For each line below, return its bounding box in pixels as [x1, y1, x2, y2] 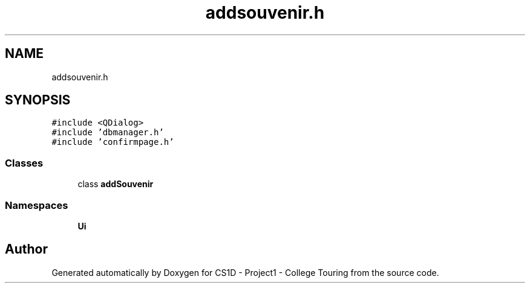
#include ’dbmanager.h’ [51, 127, 164, 138]
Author [5, 242, 48, 257]
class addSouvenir [77, 179, 154, 190]
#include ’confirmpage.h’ [51, 137, 174, 147]
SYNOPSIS [5, 92, 71, 108]
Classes [5, 156, 44, 169]
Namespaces [5, 199, 68, 211]
